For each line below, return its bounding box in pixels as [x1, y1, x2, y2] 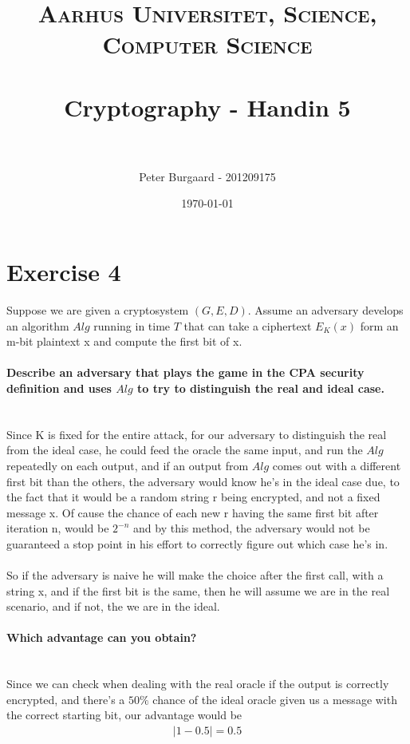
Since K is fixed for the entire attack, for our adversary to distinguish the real [6, 425, 387, 442]
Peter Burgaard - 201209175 [139, 168, 276, 184]
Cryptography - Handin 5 [64, 90, 351, 123]
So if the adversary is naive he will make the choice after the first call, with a [6, 567, 384, 584]
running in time [93, 317, 171, 334]
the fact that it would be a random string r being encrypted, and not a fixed [6, 489, 380, 505]
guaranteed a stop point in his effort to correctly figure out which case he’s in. [6, 535, 388, 552]
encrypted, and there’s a [6, 691, 125, 707]
